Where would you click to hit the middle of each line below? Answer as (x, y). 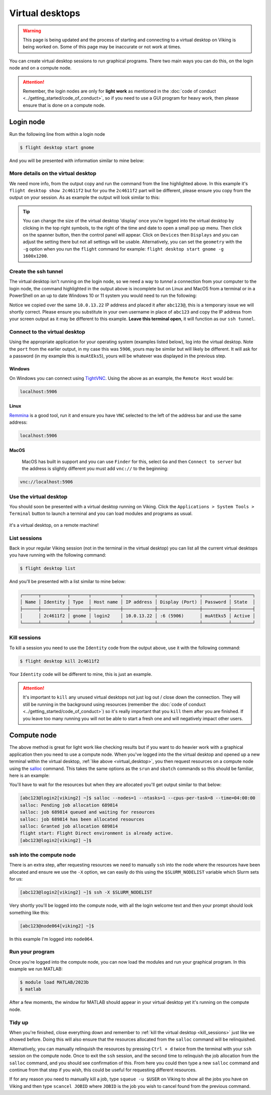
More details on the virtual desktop (53, 174)
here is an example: (30, 775)
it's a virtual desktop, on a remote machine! (54, 525)
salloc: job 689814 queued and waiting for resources (87, 812)
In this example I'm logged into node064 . (51, 939)
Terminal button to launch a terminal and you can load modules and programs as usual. (101, 514)
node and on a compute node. (40, 68)
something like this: (29, 912)
